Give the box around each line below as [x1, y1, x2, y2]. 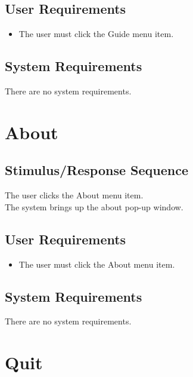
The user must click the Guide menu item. [18, 27, 174, 40]
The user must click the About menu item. [18, 258, 175, 270]
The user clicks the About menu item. [5, 189, 144, 201]
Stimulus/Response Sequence [5, 161, 188, 179]
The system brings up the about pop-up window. [5, 200, 183, 213]
